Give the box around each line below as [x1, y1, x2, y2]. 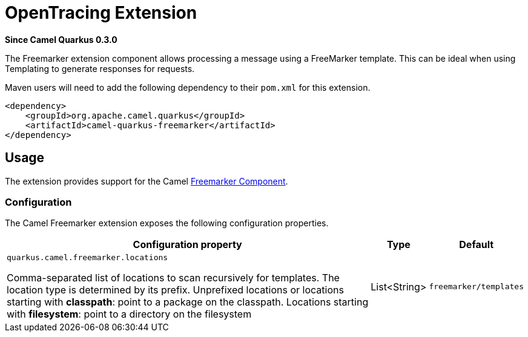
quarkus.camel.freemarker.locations [7, 253, 168, 263]
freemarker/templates [429, 282, 524, 292]
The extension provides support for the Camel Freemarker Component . [5, 175, 288, 186]
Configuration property [133, 238, 242, 251]
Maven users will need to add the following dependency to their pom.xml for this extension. [5, 82, 371, 93]
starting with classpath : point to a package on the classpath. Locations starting [7, 296, 369, 309]
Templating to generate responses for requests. [5, 63, 195, 74]
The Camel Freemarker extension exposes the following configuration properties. [5, 218, 329, 229]
